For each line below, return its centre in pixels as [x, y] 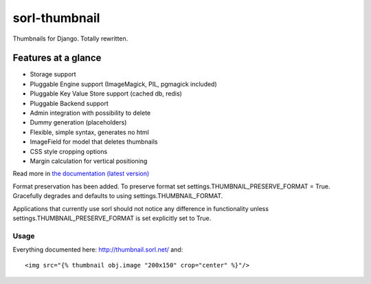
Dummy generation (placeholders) [78, 122]
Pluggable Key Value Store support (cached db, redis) [106, 94]
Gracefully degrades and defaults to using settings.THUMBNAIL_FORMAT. [118, 196]
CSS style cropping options [69, 151]
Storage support [53, 74]
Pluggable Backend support [69, 103]
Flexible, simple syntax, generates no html [89, 132]
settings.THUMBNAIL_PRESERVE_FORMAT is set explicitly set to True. [112, 218]
